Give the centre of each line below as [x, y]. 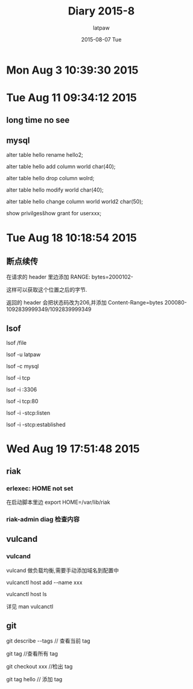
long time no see [38, 120]
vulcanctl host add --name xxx [44, 582]
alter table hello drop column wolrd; [50, 178]
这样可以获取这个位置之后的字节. [47, 290]
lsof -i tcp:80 [22, 401]
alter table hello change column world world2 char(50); [75, 202]
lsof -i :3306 [22, 389]
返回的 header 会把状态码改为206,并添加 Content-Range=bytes [85, 303]
